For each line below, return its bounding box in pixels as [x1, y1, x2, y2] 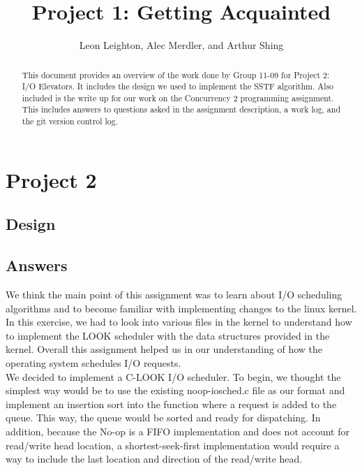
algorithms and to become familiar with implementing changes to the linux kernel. [6, 300, 357, 315]
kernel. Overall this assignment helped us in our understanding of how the [6, 342, 323, 356]
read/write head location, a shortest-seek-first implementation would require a [6, 437, 340, 452]
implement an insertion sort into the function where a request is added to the [6, 396, 337, 411]
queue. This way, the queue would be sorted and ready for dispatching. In [6, 410, 321, 425]
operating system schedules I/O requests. [6, 355, 181, 370]
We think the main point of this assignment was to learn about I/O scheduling [6, 287, 342, 301]
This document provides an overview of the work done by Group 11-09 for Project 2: [22, 68, 330, 80]
